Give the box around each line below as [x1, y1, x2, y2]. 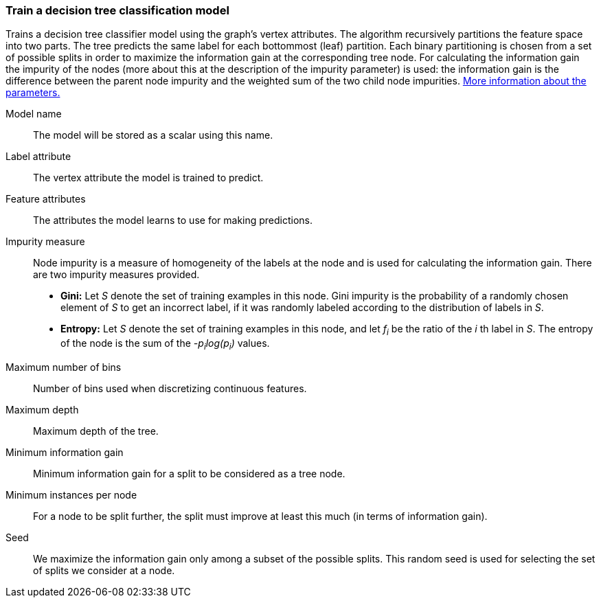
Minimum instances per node [5, 488, 137, 501]
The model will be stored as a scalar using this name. [33, 129, 273, 141]
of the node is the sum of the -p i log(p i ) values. [60, 337, 270, 352]
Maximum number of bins [5, 361, 122, 373]
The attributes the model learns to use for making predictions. [33, 214, 313, 227]
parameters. [5, 87, 60, 99]
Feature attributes [5, 193, 86, 205]
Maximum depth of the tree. [33, 424, 159, 437]
